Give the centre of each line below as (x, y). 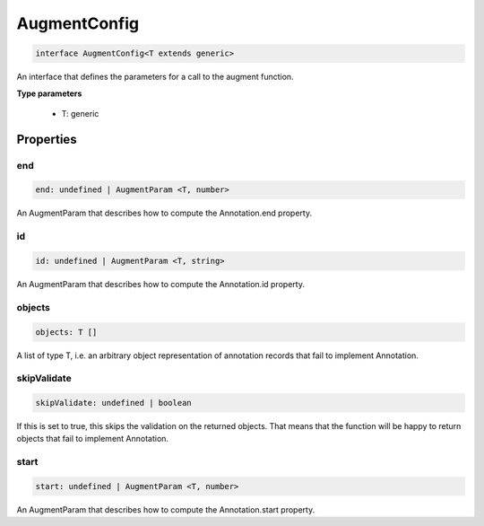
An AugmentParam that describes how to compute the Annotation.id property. (160, 284)
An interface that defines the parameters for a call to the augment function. (156, 77)
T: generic (80, 113)
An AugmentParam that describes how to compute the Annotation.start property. (166, 509)
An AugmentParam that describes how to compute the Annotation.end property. (164, 213)
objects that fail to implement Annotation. (93, 439)
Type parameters (49, 93)
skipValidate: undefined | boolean (113, 403)
